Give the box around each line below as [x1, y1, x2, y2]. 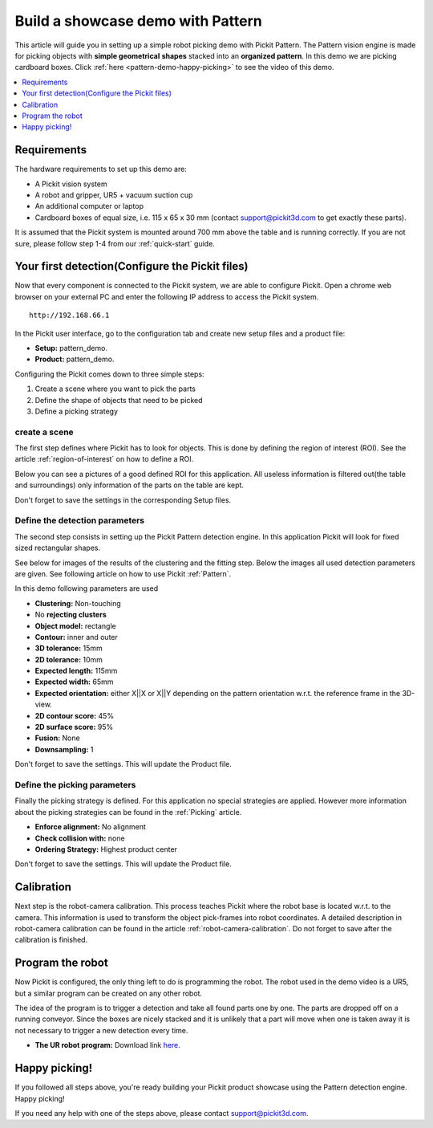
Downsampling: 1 [34, 744, 94, 754]
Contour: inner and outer [34, 632, 118, 641]
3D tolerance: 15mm [34, 643, 103, 654]
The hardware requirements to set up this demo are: [14, 165, 188, 174]
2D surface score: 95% [34, 723, 114, 732]
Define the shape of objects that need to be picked [34, 395, 204, 405]
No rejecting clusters [34, 610, 107, 620]
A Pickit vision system [34, 179, 107, 189]
